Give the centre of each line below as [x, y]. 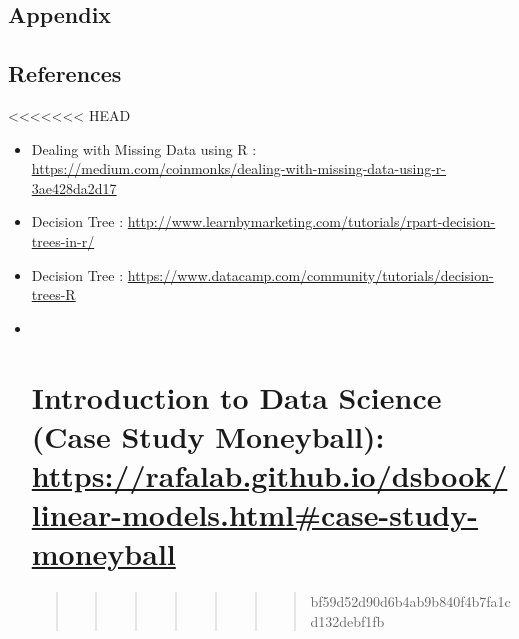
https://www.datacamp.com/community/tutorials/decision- [310, 274]
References [65, 73]
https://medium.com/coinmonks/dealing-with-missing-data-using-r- [239, 168]
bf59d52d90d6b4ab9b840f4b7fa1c [410, 601]
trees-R [53, 294]
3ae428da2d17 [74, 187]
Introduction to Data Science [236, 396]
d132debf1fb [347, 620]
